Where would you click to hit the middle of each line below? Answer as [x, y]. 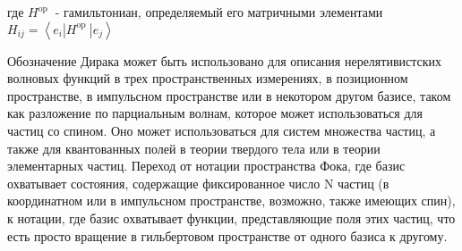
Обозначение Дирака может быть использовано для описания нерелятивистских [225, 60]
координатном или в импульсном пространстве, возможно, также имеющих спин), [231, 201]
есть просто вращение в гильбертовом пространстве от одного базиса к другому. [227, 235]
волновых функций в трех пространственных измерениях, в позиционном [208, 78]
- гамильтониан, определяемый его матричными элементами [219, 12]
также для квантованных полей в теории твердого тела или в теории [194, 148]
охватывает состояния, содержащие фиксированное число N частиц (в [198, 183]
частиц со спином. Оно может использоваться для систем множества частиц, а [222, 130]
